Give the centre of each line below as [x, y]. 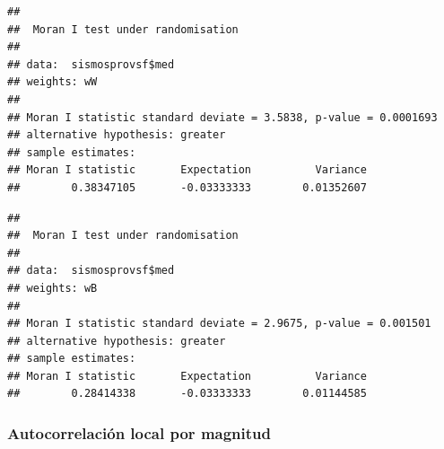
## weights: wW [52, 82]
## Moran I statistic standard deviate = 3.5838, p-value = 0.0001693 [222, 117]
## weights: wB [52, 288]
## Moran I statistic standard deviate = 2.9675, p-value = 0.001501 [219, 324]
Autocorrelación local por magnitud [139, 432]
